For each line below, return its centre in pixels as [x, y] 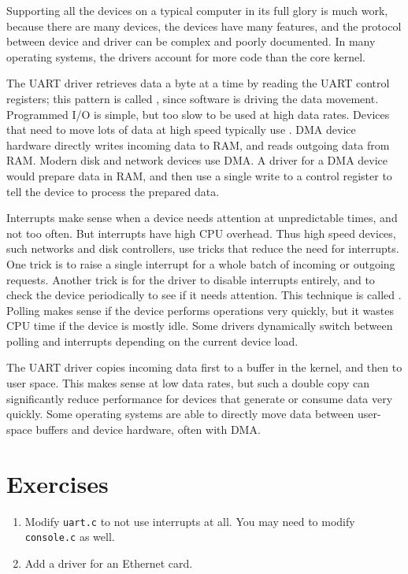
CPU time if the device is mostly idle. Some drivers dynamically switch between [200, 326]
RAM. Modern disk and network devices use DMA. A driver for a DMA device [197, 160]
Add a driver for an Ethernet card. [109, 563]
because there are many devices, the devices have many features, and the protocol [204, 26]
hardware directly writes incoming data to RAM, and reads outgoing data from [198, 144]
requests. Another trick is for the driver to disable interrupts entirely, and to [191, 279]
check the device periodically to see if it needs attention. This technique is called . [204, 295]
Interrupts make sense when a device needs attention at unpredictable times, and [202, 218]
